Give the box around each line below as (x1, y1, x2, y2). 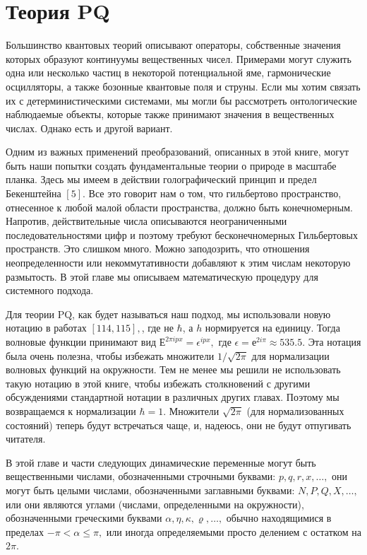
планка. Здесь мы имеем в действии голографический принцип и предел (6, 172, 317, 187)
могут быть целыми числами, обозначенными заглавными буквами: (6, 482, 295, 497)
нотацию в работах (6, 320, 87, 335)
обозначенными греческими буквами (6, 510, 162, 525)
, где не (141, 320, 174, 335)
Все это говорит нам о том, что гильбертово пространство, (88, 186, 342, 201)
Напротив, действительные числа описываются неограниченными (6, 214, 287, 228)
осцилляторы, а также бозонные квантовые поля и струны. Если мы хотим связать (6, 78, 361, 93)
